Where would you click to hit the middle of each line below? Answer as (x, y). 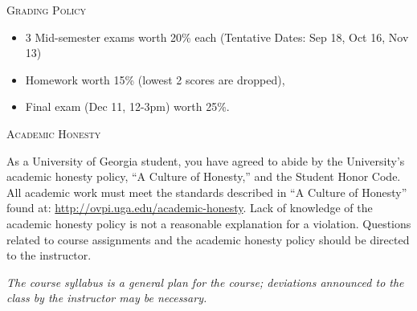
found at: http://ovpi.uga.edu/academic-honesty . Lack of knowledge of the (190, 208)
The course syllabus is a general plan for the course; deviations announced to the (205, 282)
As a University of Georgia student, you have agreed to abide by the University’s (206, 160)
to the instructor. (49, 255)
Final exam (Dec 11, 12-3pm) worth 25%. (127, 106)
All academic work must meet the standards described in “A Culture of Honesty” (207, 192)
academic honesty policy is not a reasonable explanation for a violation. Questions (209, 223)
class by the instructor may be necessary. (107, 298)
